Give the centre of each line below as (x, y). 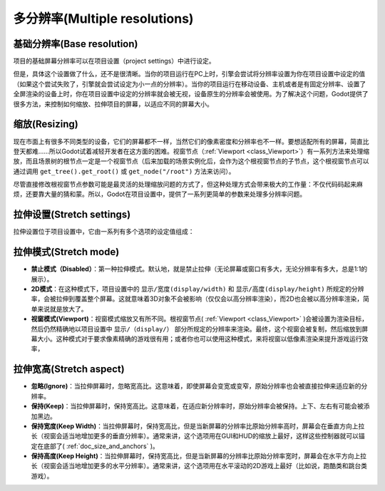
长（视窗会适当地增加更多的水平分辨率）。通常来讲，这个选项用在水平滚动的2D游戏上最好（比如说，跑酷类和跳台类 (199, 466)
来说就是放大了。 (62, 309)
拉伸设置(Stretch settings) (72, 215)
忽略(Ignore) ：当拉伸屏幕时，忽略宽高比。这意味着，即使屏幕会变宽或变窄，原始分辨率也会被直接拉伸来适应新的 (196, 386)
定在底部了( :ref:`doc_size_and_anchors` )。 (95, 446)
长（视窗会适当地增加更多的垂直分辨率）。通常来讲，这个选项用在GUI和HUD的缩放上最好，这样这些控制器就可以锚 (198, 436)
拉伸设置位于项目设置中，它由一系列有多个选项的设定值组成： (104, 232)
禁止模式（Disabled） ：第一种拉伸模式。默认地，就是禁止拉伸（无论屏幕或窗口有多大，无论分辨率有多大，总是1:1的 (199, 269)
